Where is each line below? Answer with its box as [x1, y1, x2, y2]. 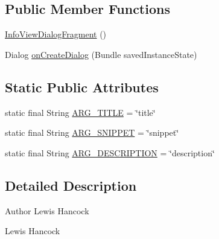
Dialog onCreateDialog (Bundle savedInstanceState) [5, 48, 197, 60]
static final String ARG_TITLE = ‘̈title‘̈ [5, 106, 156, 118]
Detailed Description [5, 176, 137, 194]
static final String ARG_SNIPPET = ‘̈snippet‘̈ [5, 126, 179, 139]
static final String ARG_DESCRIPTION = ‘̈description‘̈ [5, 146, 215, 159]
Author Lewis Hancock [5, 204, 89, 217]
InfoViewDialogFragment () [5, 28, 107, 40]
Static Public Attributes [5, 77, 159, 96]
